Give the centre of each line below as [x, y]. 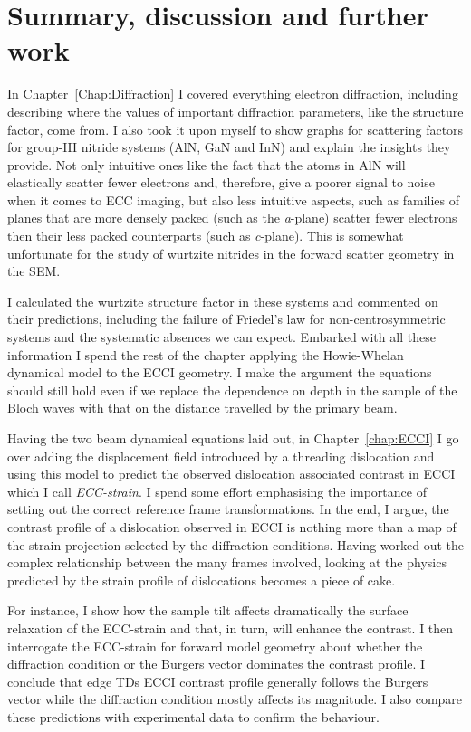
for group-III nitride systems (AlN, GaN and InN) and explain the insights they [229, 147]
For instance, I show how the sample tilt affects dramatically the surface [208, 610]
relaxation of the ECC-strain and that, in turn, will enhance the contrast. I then [231, 627]
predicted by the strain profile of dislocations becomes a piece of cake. [202, 580]
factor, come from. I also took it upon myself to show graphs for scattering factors [235, 129]
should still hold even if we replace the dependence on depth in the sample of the [232, 390]
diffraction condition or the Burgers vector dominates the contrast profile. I [216, 664]
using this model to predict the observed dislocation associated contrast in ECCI [231, 474]
